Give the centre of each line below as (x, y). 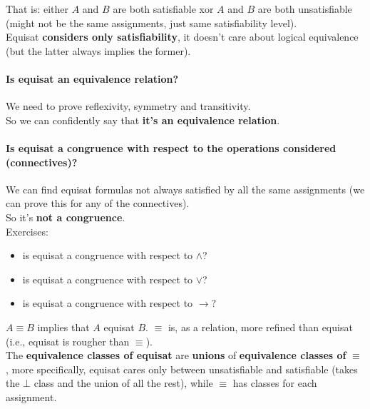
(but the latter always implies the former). (98, 50)
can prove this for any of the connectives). (98, 203)
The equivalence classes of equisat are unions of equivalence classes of (176, 355)
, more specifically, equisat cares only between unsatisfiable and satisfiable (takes (182, 369)
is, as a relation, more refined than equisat (260, 327)
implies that (63, 327)
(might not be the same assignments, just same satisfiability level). (151, 22)
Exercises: (27, 231)
